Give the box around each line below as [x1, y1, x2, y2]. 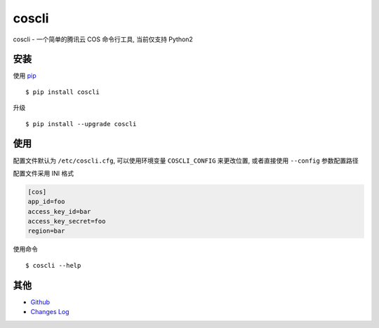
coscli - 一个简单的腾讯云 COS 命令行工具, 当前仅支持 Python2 [13, 35, 193, 43]
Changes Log [30, 308, 69, 316]
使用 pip [13, 71, 36, 80]
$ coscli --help [25, 261, 81, 269]
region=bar [27, 227, 65, 235]
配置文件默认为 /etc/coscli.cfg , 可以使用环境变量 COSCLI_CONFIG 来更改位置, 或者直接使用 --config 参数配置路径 [13, 156, 359, 165]
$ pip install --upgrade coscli [25, 120, 137, 128]
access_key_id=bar [27, 207, 91, 215]
